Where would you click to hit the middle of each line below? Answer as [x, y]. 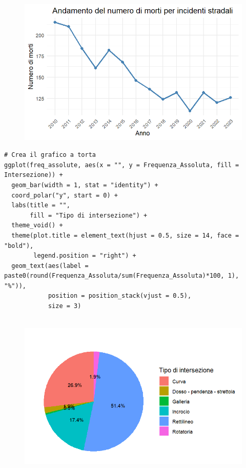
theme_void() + [37, 226]
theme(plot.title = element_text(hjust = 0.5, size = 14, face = [125, 235]
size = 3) [65, 306]
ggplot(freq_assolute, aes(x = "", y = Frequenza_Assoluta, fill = [122, 165]
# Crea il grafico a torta [50, 155]
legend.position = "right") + [85, 256]
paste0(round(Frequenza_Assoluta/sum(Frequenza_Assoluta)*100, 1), [122, 276]
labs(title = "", [41, 205]
